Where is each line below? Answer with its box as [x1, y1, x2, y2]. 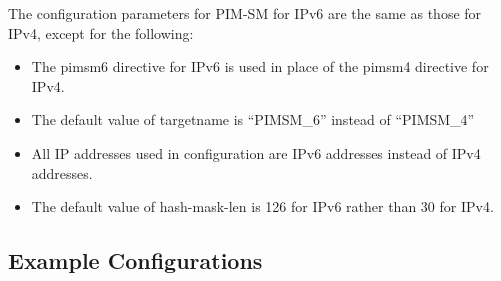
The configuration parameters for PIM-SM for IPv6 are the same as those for [8, 3, 482, 23]
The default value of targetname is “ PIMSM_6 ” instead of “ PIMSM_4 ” [31, 109, 475, 130]
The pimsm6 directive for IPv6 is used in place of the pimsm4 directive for [31, 56, 489, 77]
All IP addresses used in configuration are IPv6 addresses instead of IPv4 [31, 142, 481, 163]
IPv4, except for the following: [8, 22, 194, 43]
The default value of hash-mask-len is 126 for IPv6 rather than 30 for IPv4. [31, 196, 494, 217]
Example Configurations [8, 245, 263, 276]
